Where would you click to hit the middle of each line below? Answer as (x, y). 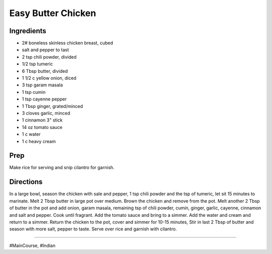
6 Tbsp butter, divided (45, 71)
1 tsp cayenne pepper (44, 99)
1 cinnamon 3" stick (42, 120)
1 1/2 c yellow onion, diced (49, 78)
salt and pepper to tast (45, 50)
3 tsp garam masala (42, 85)
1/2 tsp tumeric (37, 64)
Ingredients (28, 31)
